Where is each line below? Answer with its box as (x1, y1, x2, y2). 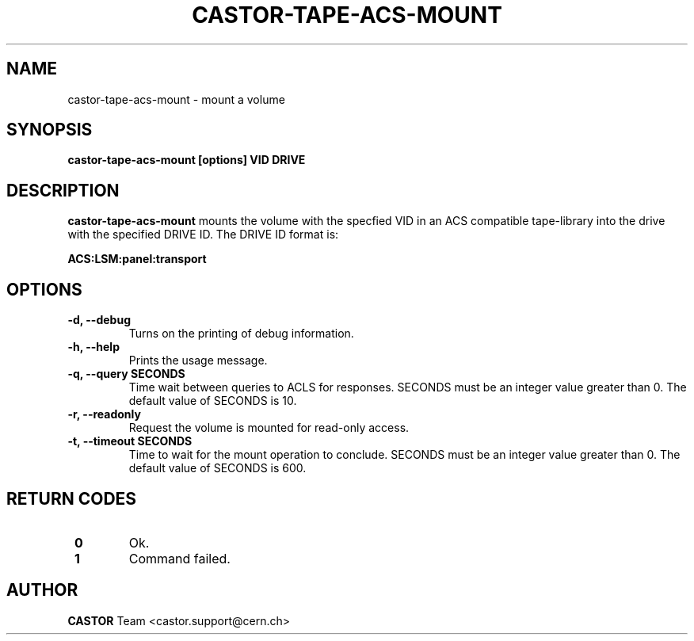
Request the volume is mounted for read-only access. (128, 421, 410, 435)
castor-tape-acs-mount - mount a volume (67, 92, 285, 106)
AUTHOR (6, 580, 78, 601)
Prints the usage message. (128, 353, 268, 368)
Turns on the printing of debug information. (128, 326, 354, 341)
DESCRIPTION (6, 180, 120, 200)
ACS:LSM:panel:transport (67, 252, 207, 266)
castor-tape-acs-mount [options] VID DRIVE (67, 153, 306, 167)
